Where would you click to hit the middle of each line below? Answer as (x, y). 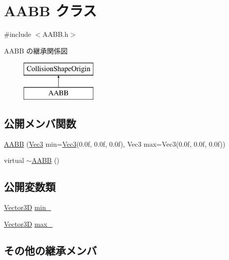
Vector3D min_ (28, 207)
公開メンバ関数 (40, 123)
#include (18, 34)
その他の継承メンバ (50, 250)
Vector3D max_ (28, 223)
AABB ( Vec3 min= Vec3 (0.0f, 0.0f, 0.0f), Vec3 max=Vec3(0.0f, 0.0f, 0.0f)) (115, 143)
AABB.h (56, 34)
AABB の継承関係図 (36, 50)
